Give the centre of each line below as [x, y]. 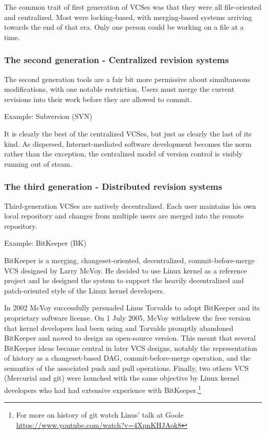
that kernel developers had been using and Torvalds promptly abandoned [119, 328]
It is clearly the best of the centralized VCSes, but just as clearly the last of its [128, 133]
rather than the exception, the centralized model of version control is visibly [123, 154]
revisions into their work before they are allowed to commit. [98, 99]
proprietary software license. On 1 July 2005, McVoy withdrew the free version [127, 317]
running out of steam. [38, 163]
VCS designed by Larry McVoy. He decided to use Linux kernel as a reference [126, 270]
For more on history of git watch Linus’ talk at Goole [100, 415]
